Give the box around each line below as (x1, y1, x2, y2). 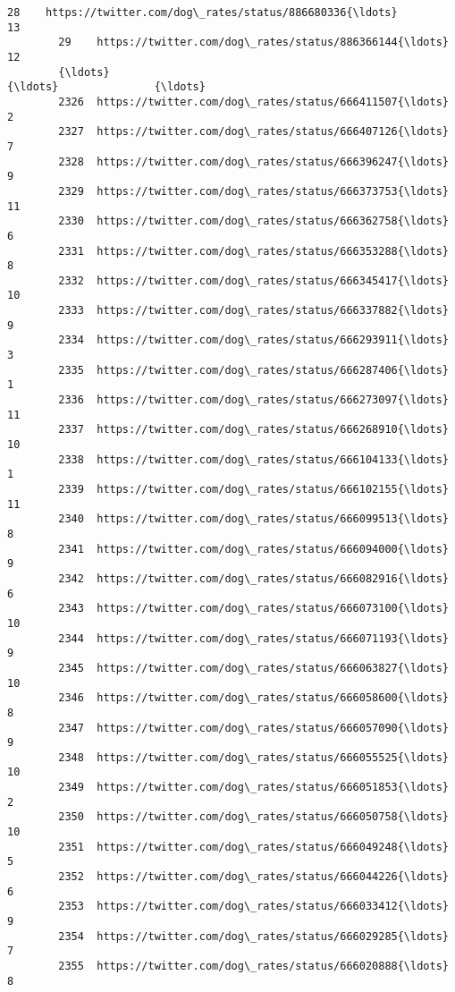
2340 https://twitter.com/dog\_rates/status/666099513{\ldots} (58, 513, 449, 526)
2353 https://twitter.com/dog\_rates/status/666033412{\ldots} (58, 900, 449, 913)
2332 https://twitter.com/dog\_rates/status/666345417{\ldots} (58, 274, 449, 287)
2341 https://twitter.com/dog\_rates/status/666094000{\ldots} (58, 542, 449, 555)
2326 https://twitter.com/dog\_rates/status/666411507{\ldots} (58, 95, 449, 108)
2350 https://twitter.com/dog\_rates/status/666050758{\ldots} (58, 810, 449, 824)
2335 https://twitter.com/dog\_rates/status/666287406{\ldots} (58, 363, 449, 377)
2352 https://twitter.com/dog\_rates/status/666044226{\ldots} (58, 870, 449, 884)
